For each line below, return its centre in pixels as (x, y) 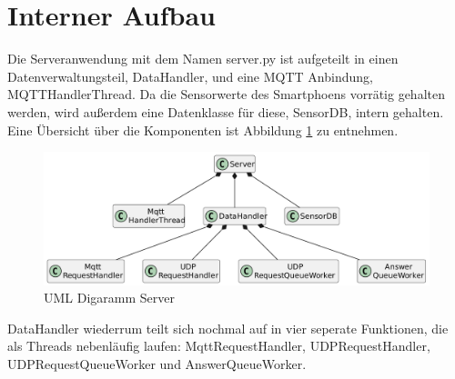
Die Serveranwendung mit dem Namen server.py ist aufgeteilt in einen (203, 59)
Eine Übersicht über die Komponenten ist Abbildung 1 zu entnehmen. (203, 130)
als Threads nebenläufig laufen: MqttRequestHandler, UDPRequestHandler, (219, 346)
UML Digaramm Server (110, 298)
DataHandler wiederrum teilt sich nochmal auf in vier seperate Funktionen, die (228, 328)
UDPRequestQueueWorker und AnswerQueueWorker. (157, 364)
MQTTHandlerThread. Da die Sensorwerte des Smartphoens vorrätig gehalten (226, 94)
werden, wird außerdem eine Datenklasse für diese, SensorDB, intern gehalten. (226, 111)
